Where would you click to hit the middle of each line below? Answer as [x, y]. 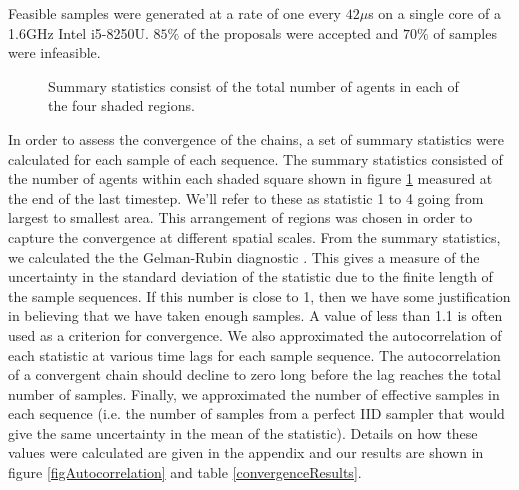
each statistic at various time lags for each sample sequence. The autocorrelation [254, 354]
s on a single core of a [434, 13]
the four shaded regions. [121, 105]
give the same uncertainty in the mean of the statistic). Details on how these [243, 432]
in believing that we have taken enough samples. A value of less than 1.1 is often [255, 315]
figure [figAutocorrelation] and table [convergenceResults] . [185, 472]
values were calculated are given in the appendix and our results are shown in [246, 452]
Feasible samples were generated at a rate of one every [175, 13]
